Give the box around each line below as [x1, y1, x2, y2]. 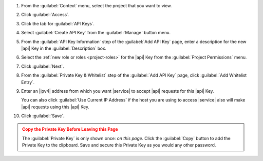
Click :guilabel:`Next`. [21, 63, 64, 69]
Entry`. [21, 79, 35, 85]
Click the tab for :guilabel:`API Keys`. [21, 20, 95, 26]
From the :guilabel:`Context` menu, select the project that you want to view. [21, 3, 172, 8]
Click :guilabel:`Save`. [21, 113, 65, 119]
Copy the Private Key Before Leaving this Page [22, 126, 118, 132]
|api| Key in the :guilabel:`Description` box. [21, 45, 107, 51]
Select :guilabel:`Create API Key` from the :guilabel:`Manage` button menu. [21, 30, 171, 36]
